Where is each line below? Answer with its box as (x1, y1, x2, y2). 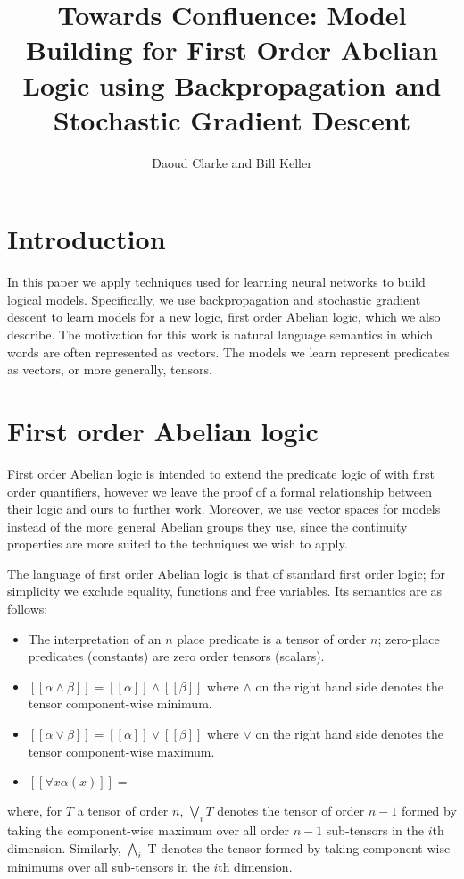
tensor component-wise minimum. (28, 694, 212, 713)
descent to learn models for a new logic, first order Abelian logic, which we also (7, 307, 441, 326)
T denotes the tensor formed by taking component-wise (147, 838, 451, 857)
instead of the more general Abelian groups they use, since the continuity (7, 516, 408, 535)
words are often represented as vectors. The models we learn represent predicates (7, 342, 450, 361)
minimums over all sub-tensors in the (7, 858, 210, 876)
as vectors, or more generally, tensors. (7, 360, 212, 379)
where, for (7, 801, 62, 820)
